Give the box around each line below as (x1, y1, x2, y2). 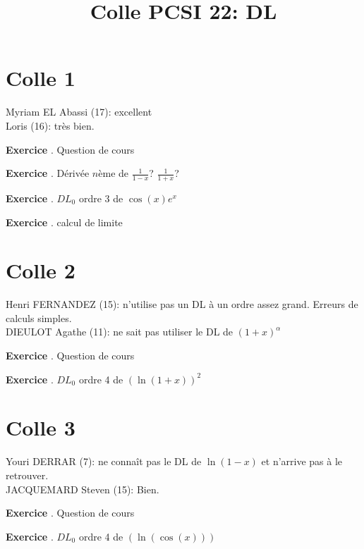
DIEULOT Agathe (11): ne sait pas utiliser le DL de (6, 324, 233, 339)
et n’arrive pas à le (261, 454, 343, 469)
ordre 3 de (78, 190, 123, 205)
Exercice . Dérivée (6, 166, 90, 180)
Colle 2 (6, 256, 75, 285)
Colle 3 (6, 413, 75, 442)
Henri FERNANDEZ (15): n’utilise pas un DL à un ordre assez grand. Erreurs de (6, 297, 358, 311)
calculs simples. (6, 310, 72, 325)
